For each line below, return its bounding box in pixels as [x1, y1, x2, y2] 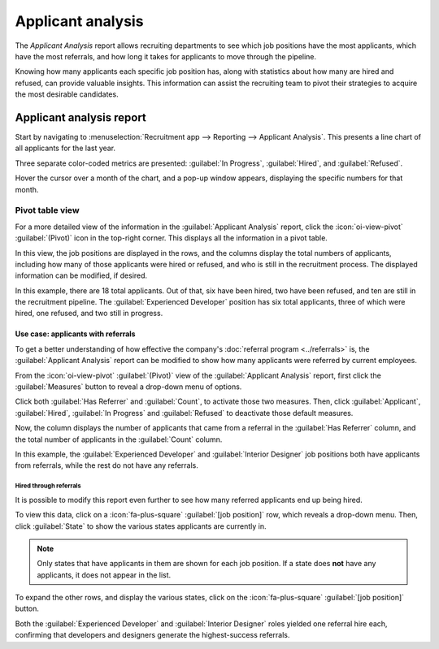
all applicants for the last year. [15, 143, 116, 154]
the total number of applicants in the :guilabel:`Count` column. [15, 435, 223, 444]
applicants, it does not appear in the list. [37, 569, 172, 580]
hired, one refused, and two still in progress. [15, 309, 163, 318]
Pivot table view [15, 205, 80, 216]
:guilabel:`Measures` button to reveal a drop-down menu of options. [15, 382, 242, 392]
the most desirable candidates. [15, 89, 119, 99]
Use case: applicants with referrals [15, 329, 136, 339]
